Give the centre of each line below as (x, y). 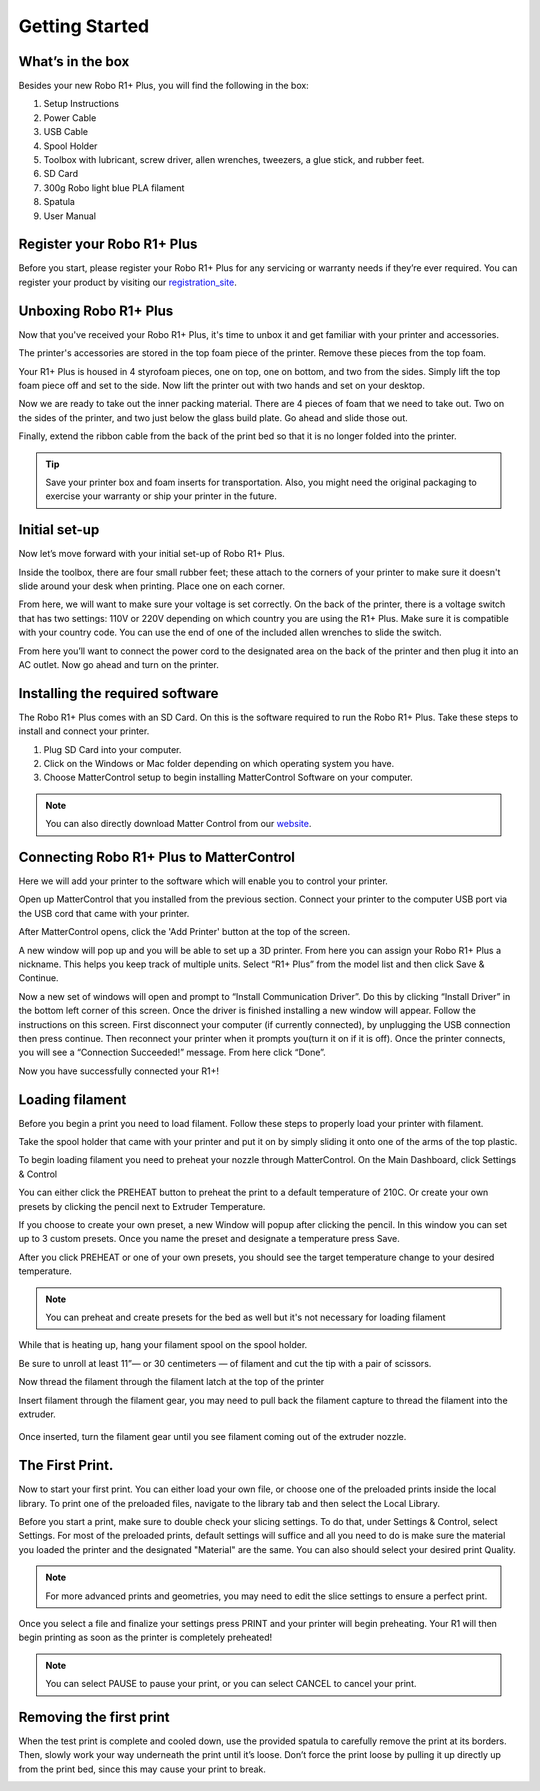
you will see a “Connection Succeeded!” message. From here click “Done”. (172, 1052)
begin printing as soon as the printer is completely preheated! (145, 1637)
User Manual (70, 216)
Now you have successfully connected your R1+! (119, 1071)
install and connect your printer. (84, 731)
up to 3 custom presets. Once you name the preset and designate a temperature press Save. (209, 1239)
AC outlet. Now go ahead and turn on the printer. (118, 664)
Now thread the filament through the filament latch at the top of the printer (171, 1382)
